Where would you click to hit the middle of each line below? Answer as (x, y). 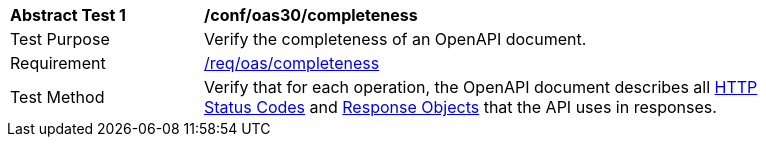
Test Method (57, 97)
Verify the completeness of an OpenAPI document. (395, 39)
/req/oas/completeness (292, 63)
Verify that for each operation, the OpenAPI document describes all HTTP (481, 87)
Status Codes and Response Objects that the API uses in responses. (460, 107)
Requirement (58, 63)
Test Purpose (60, 39)
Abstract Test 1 (68, 15)
